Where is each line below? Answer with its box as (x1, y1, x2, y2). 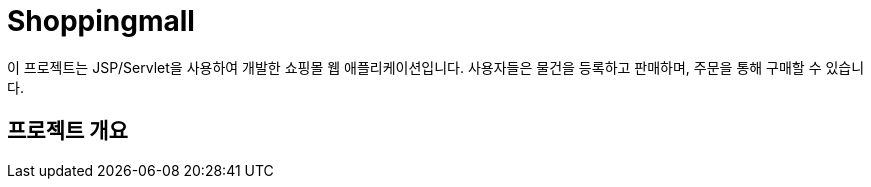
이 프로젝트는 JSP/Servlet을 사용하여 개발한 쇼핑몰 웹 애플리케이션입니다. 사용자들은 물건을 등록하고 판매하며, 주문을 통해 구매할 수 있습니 (7, 58, 865, 76)
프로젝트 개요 (7, 118, 128, 144)
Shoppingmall (7, 4, 195, 38)
